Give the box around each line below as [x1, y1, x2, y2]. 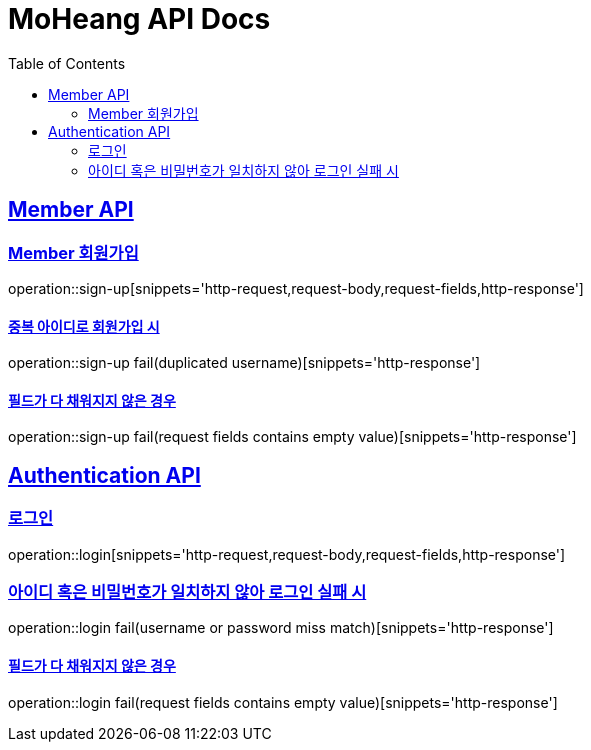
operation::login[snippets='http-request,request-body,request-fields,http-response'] [8, 545, 566, 563]
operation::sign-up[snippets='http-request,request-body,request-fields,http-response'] [8, 279, 584, 297]
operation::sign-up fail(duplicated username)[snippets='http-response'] [8, 354, 481, 372]
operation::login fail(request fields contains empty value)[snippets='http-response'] [8, 693, 558, 711]
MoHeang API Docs [8, 2, 271, 36]
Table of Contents [8, 54, 126, 72]
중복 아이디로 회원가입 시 [8, 317, 160, 335]
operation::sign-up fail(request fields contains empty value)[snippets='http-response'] [8, 428, 577, 446]
